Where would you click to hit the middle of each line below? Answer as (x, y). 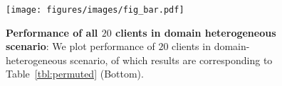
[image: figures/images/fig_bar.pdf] (95, 10)
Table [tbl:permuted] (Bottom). (75, 74)
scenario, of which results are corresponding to (171, 60)
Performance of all (52, 32)
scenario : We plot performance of (80, 46)
